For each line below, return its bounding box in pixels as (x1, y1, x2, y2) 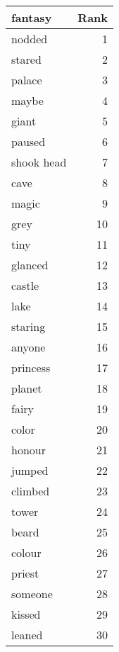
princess (11, 359, 51, 376)
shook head (11, 154, 67, 170)
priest (11, 565, 39, 581)
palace (11, 72, 42, 88)
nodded (11, 30, 48, 47)
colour (11, 544, 42, 561)
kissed (11, 606, 41, 622)
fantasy (11, 9, 52, 26)
